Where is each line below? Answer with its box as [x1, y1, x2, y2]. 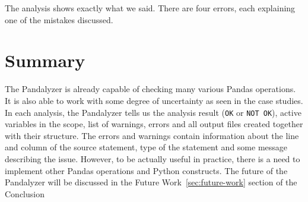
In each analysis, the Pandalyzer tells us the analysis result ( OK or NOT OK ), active [5, 106, 301, 118]
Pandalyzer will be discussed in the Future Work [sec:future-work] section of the [5, 176, 297, 188]
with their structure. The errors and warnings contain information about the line [5, 129, 299, 141]
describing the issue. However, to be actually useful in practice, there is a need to [5, 152, 300, 165]
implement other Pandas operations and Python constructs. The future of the [5, 164, 288, 176]
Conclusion [5, 187, 45, 200]
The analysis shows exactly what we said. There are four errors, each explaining [5, 2, 296, 14]
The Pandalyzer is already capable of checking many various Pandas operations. [5, 83, 296, 95]
